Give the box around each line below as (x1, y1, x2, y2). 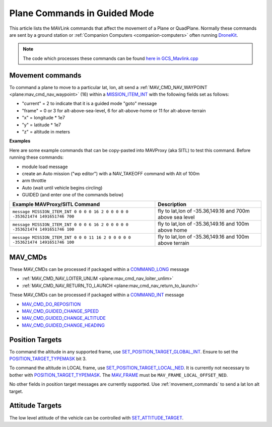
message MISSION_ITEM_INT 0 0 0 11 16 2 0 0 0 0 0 (12, 235, 131, 240)
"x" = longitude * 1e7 (22, 115, 65, 121)
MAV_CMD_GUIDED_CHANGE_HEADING (22, 322, 105, 328)
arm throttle (22, 178, 46, 184)
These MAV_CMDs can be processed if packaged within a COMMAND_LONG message (9, 266, 189, 272)
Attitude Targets (9, 401, 62, 410)
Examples (9, 138, 31, 144)
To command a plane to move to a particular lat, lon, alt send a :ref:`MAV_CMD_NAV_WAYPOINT (9, 84, 208, 90)
